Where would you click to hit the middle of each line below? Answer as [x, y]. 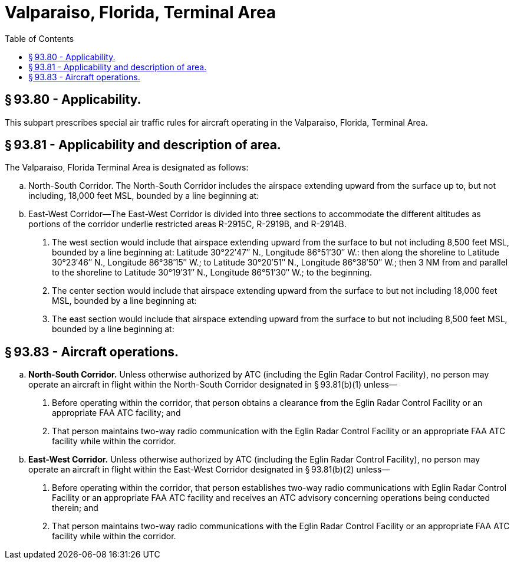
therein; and [75, 508]
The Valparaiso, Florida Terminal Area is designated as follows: [127, 168]
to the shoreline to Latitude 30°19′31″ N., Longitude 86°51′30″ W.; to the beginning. [212, 273]
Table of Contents [39, 38]
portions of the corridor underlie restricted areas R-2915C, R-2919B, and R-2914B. [187, 224]
